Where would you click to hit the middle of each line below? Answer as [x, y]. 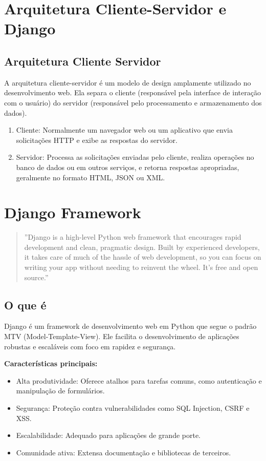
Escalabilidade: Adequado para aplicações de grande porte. [108, 435]
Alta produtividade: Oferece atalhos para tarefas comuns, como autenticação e [139, 380]
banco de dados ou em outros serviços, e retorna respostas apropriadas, [128, 167]
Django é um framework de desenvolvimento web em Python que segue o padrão [130, 326]
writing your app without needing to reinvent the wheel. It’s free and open [141, 267]
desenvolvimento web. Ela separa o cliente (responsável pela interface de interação [132, 92]
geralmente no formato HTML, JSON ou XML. [91, 177]
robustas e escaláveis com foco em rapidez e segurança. [90, 346]
